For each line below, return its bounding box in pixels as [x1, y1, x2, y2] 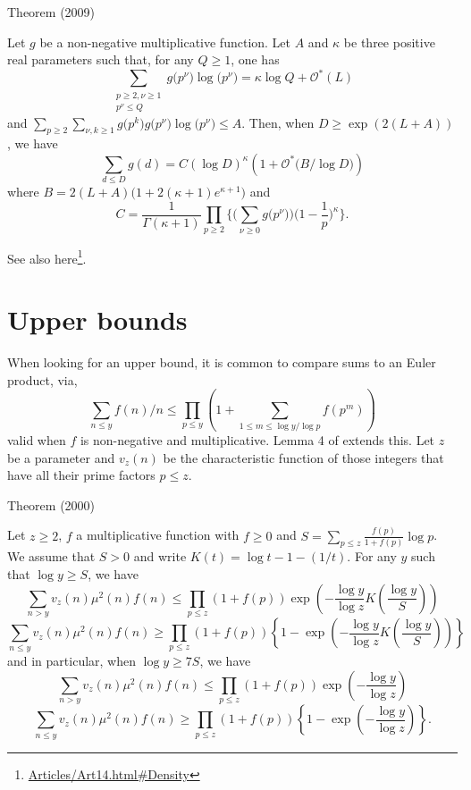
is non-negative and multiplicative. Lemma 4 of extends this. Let [80, 430, 435, 449]
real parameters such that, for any [7, 50, 194, 69]
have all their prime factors [7, 466, 156, 484]
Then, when [248, 113, 315, 131]
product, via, [7, 370, 78, 389]
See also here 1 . [7, 246, 87, 267]
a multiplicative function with [76, 525, 240, 544]
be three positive [343, 32, 435, 51]
